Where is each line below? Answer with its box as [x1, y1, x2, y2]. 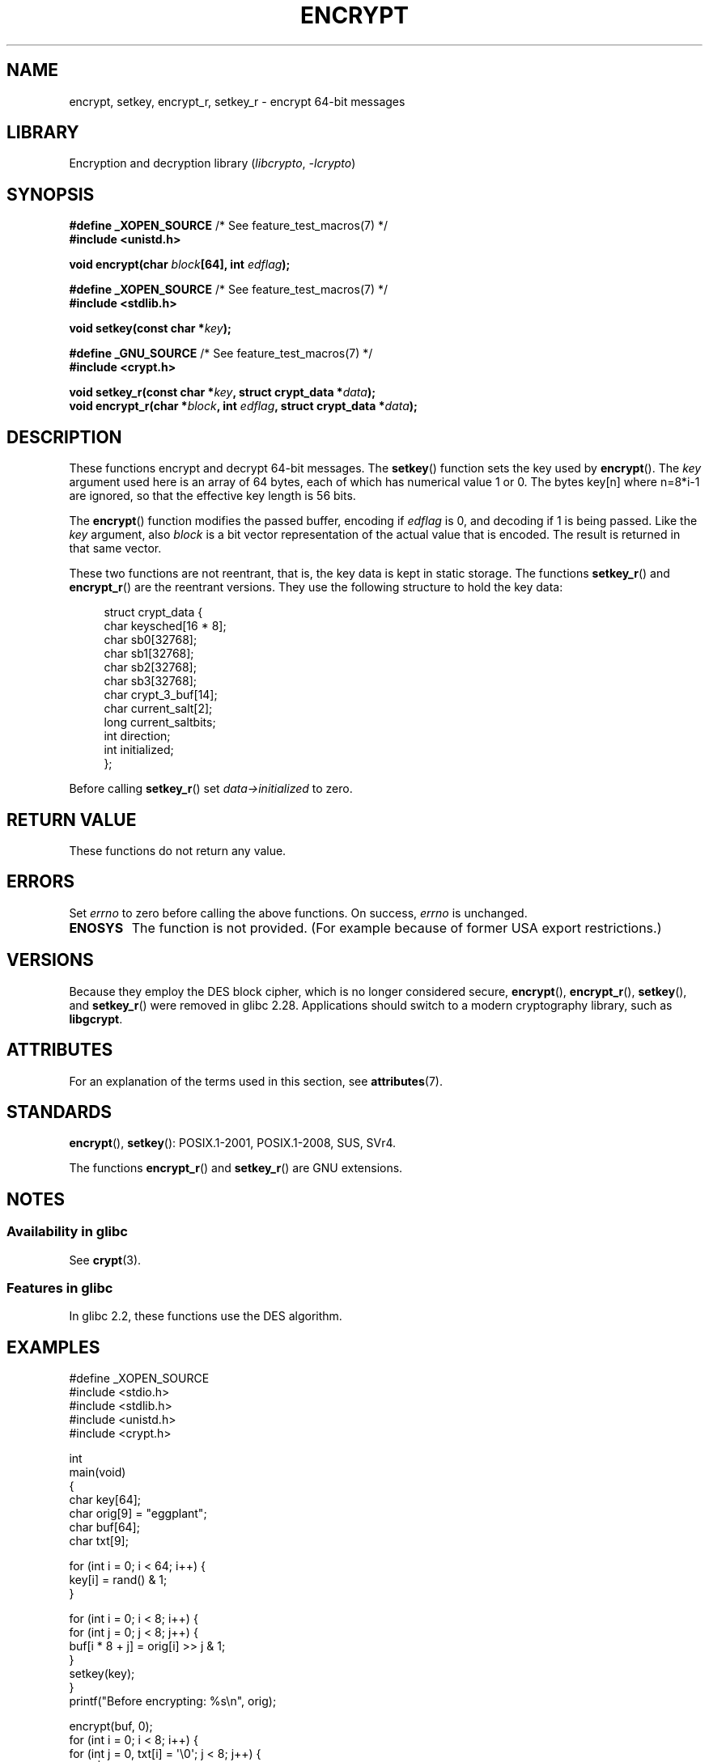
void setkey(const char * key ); [69, 321, 231, 336]
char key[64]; [69, 1493, 142, 1507]
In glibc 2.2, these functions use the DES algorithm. [69, 1309, 342, 1324]
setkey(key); [69, 1667, 135, 1681]
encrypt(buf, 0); [69, 1719, 153, 1734]
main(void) [69, 1465, 126, 1480]
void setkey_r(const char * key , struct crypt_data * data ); [69, 385, 376, 400]
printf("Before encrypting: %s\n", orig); [69, 1694, 277, 1709]
